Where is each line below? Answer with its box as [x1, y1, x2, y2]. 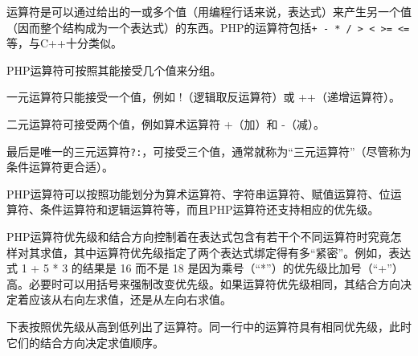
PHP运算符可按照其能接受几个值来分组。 [6, 61, 222, 78]
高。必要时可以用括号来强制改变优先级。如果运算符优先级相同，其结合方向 [6, 275, 400, 292]
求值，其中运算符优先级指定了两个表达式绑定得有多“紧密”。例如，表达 [39, 243, 412, 260]
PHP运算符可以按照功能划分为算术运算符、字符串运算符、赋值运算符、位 [6, 185, 391, 202]
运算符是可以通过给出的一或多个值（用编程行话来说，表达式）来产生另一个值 [6, 3, 412, 19]
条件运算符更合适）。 [6, 158, 113, 175]
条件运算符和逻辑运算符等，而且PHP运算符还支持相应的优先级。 [39, 201, 379, 218]
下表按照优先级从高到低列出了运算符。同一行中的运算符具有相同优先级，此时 [6, 318, 412, 335]
